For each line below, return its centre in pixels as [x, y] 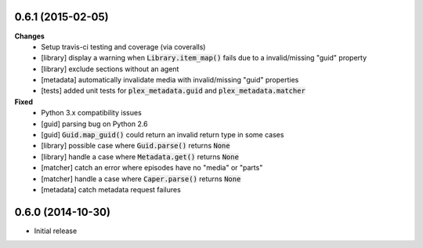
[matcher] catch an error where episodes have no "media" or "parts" [152, 168]
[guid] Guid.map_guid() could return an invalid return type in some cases [163, 135]
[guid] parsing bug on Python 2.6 [94, 124]
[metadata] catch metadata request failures [111, 189]
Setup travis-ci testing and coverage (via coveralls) [123, 46]
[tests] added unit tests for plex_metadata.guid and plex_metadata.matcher [173, 91]
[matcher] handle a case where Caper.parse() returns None [141, 179]
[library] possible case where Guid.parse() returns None [136, 146]
